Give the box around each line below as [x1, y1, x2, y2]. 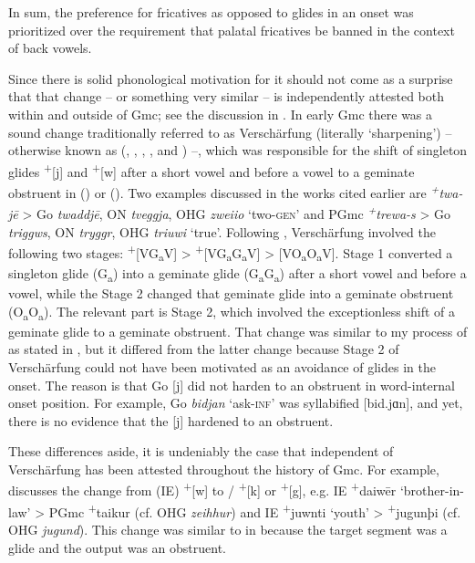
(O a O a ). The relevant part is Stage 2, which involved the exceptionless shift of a [8, 301, 456, 323]
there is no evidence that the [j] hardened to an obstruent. [8, 411, 334, 430]
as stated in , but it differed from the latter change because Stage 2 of [8, 339, 399, 359]
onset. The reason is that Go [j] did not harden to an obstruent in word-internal [8, 375, 455, 394]
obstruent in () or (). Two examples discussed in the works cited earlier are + [8, 181, 439, 202]
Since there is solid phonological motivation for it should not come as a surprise [8, 68, 453, 88]
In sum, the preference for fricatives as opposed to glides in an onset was [8, 3, 414, 21]
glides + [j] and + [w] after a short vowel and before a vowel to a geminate [8, 159, 415, 181]
